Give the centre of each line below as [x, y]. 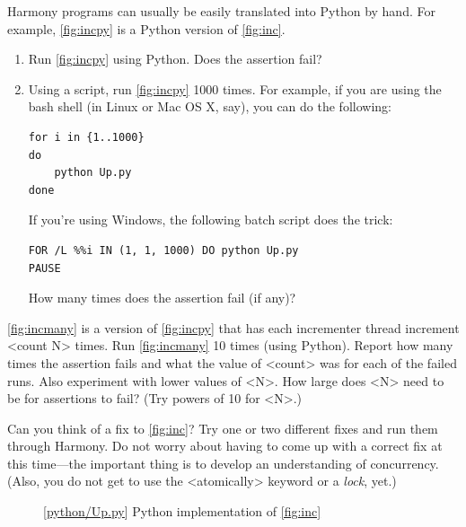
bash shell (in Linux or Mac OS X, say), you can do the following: [210, 106]
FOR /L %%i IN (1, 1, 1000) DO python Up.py [163, 250]
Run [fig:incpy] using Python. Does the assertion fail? [175, 59]
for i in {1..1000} [86, 137]
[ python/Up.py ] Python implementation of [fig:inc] [182, 511]
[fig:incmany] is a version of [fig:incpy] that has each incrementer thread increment [233, 327]
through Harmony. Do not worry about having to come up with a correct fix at [225, 446]
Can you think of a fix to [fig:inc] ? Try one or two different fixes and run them [223, 428]
